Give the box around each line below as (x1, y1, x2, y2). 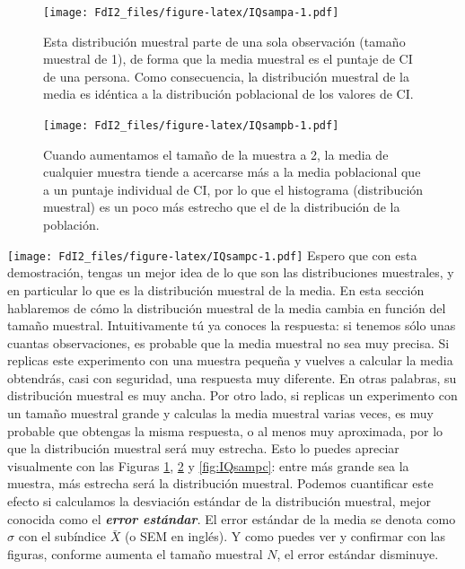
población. (43, 215, 100, 234)
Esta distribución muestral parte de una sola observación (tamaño (43, 31, 406, 50)
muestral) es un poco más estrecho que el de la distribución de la (43, 197, 400, 216)
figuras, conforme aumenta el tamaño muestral (7, 544, 263, 563)
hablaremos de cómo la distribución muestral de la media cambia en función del (7, 298, 446, 317)
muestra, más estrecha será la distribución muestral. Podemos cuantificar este (7, 474, 434, 493)
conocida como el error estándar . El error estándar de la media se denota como (7, 509, 456, 528)
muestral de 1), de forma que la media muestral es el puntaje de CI (43, 49, 413, 68)
